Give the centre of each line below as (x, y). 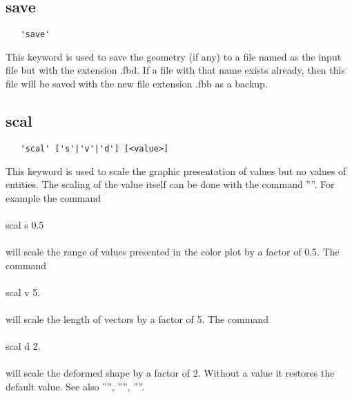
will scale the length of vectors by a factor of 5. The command (137, 319)
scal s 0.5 (25, 224)
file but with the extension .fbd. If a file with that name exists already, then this (175, 70)
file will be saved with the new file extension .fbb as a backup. (137, 84)
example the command (53, 197)
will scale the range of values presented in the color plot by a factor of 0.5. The (173, 252)
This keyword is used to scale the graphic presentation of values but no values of (176, 170)
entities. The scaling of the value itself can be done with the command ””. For (170, 184)
